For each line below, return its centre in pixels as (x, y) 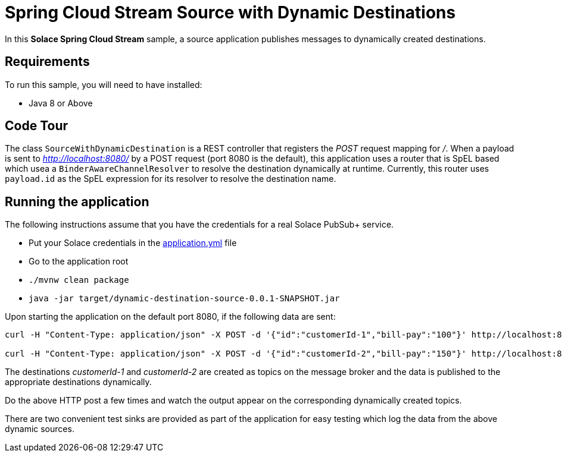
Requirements (47, 62)
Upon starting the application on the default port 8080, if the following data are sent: (170, 317)
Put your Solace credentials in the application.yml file (133, 243)
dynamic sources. (40, 429)
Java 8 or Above (61, 103)
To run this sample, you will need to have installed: (104, 84)
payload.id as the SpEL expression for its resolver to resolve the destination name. (171, 179)
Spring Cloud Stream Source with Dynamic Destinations (230, 12)
